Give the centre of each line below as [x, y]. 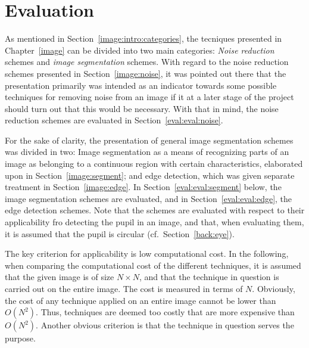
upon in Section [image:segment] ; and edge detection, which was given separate [150, 175]
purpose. [20, 338]
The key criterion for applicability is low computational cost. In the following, [147, 254]
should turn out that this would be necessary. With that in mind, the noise [142, 108]
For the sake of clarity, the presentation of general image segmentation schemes [149, 140]
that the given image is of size [60, 277]
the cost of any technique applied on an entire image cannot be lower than [141, 300]
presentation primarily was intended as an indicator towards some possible [141, 85]
